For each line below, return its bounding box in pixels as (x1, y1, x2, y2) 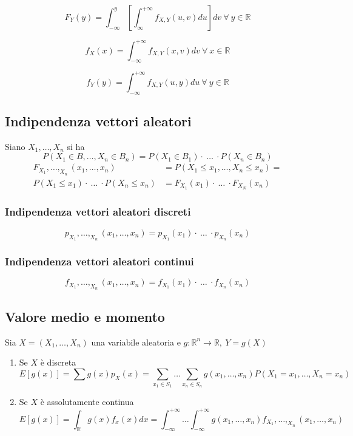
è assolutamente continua (40, 395, 134, 408)
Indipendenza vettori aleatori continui (5, 253, 194, 268)
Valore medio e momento (5, 307, 165, 325)
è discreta (40, 356, 76, 369)
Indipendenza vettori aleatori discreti (5, 204, 191, 219)
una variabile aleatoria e (91, 335, 181, 348)
